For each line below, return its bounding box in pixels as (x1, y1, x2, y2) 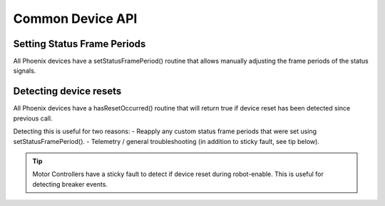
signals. (13, 66, 36, 75)
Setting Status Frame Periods (13, 38, 146, 50)
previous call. (13, 114, 53, 123)
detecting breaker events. (32, 180, 108, 188)
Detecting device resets (13, 86, 122, 98)
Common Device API (13, 11, 138, 26)
